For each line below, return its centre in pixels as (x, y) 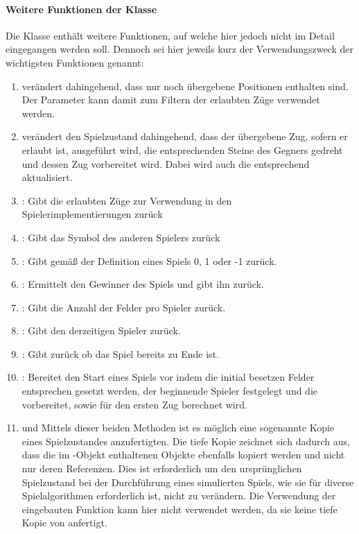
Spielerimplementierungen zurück (92, 214)
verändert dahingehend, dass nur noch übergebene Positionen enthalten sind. (185, 86)
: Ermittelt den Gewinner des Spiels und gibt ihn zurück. (143, 284)
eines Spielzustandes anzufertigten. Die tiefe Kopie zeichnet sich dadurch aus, (186, 441)
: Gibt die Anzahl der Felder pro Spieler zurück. (124, 307)
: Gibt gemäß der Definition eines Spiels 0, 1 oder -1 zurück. (149, 260)
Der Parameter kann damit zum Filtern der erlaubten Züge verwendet (171, 100)
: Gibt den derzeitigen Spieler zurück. (101, 330)
